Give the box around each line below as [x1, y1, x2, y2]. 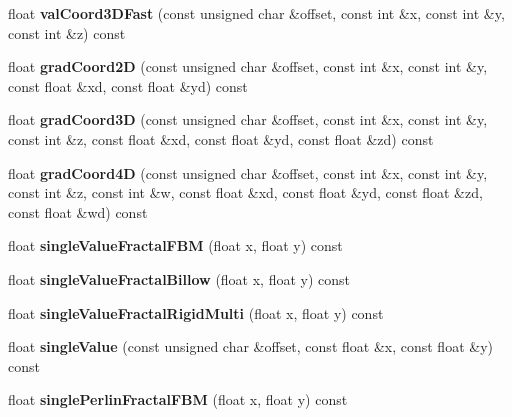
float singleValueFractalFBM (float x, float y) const [8, 235, 343, 256]
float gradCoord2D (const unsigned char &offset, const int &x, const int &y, [8, 56, 488, 77]
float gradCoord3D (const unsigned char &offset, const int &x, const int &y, [8, 109, 488, 130]
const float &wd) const [8, 201, 148, 222]
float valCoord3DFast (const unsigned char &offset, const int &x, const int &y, [8, 3, 505, 23]
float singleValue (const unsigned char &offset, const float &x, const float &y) [8, 336, 493, 357]
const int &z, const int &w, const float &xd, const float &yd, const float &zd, [8, 182, 483, 203]
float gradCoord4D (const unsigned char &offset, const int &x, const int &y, [8, 162, 488, 183]
